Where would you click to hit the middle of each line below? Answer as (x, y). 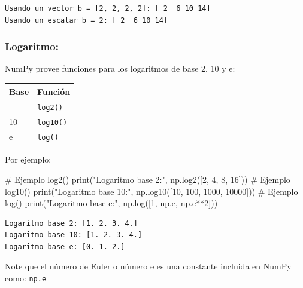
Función (54, 91)
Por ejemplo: (28, 159)
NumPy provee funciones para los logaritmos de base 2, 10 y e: (120, 68)
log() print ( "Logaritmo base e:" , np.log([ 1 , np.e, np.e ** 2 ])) (111, 203)
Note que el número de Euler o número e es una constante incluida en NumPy (148, 266)
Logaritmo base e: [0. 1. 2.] (65, 246)
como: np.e (26, 278)
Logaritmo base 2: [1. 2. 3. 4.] (71, 223)
